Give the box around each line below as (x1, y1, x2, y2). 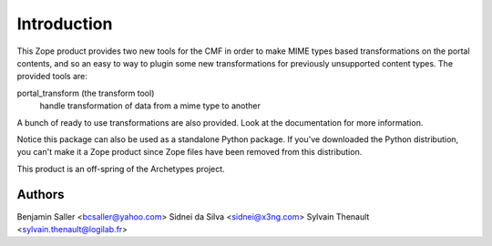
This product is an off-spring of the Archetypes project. (16, 163, 225, 174)
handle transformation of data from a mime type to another (39, 100, 261, 111)
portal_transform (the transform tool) (16, 87, 155, 98)
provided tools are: (16, 71, 88, 82)
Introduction (16, 14, 113, 34)
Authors (16, 187, 65, 202)
